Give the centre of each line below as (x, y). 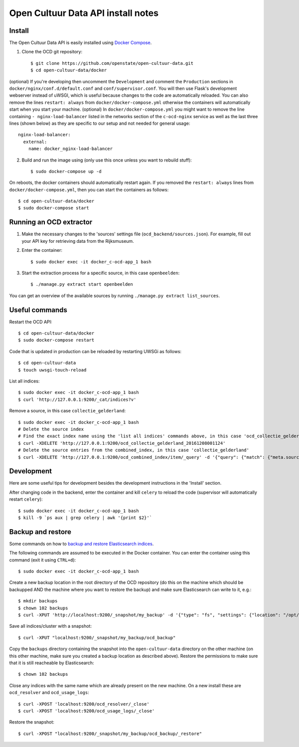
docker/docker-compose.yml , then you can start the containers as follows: (89, 189)
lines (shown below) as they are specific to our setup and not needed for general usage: (100, 123)
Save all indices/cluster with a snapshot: (51, 626)
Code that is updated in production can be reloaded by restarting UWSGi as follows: (95, 351)
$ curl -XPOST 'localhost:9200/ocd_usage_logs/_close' (86, 711)
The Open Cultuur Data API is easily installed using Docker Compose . (80, 43)
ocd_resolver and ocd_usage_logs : (49, 693)
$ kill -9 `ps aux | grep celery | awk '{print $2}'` (85, 518)
